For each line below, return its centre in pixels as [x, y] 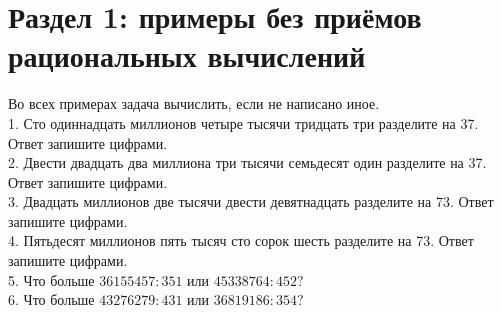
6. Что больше [51, 299]
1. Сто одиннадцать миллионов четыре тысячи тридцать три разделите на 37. [243, 122]
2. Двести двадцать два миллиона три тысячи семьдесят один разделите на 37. [247, 162]
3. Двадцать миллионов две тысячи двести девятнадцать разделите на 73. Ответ [251, 201]
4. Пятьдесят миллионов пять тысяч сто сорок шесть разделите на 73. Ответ [241, 240]
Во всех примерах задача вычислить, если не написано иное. [194, 103]
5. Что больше [51, 279]
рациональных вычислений [187, 55]
